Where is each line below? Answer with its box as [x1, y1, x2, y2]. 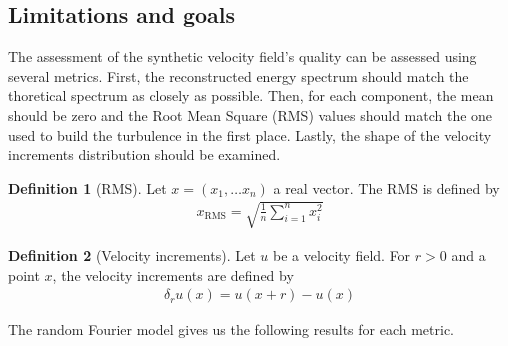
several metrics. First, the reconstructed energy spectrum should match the [8, 65, 469, 86]
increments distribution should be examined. [8, 144, 281, 165]
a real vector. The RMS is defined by [273, 177, 500, 198]
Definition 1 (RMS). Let [8, 177, 167, 198]
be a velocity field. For [272, 244, 411, 265]
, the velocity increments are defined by [52, 264, 294, 285]
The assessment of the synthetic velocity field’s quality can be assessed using [8, 46, 477, 67]
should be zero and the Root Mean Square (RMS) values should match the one [8, 104, 493, 125]
